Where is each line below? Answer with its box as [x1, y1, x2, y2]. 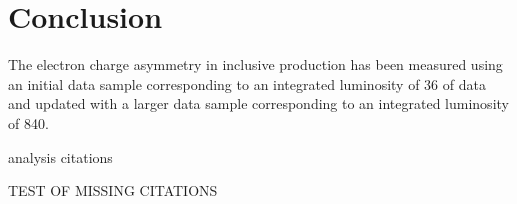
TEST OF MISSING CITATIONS [8, 180, 218, 201]
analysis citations [8, 146, 113, 167]
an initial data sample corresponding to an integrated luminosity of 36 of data [8, 73, 486, 94]
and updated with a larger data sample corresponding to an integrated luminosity [8, 93, 509, 114]
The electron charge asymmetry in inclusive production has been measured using [8, 54, 503, 75]
